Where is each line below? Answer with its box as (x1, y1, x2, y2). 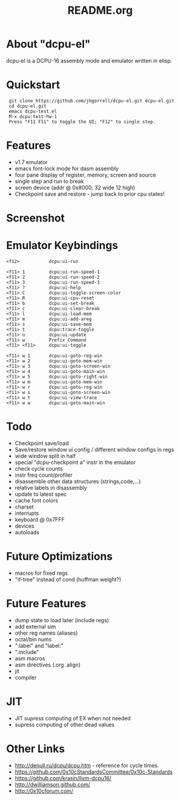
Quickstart (6, 78, 61, 92)
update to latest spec (14, 490, 67, 498)
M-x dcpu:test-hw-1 (8, 113, 58, 120)
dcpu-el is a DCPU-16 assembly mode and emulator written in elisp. (6, 57, 172, 64)
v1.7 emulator (14, 158, 48, 165)
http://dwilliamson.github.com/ (14, 781, 91, 788)
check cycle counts (14, 465, 63, 472)
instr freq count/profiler (14, 471, 73, 478)
